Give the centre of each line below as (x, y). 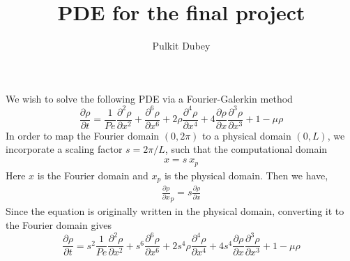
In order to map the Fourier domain (83, 135)
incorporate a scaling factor (64, 149)
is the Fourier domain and (93, 175)
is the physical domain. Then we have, (246, 175)
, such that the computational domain (246, 149)
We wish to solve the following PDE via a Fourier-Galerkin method (149, 98)
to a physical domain (247, 135)
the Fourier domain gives (59, 225)
